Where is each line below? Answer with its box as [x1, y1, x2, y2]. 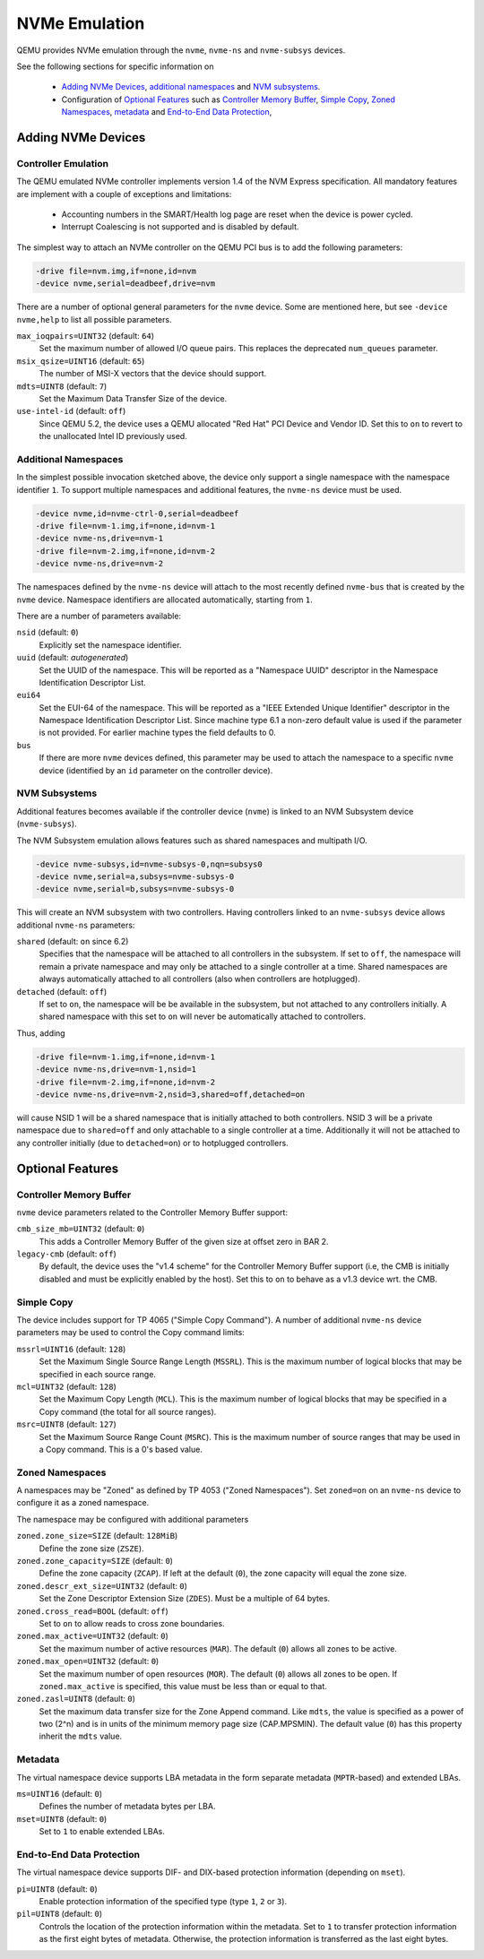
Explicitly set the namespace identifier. [39, 639, 182, 650]
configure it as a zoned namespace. [16, 1497, 150, 1508]
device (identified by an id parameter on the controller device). [39, 764, 273, 775]
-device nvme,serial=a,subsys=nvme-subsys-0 [35, 871, 235, 882]
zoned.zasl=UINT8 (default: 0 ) [16, 1694, 136, 1704]
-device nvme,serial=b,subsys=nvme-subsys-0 [35, 884, 235, 894]
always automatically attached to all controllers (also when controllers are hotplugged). [39, 973, 360, 985]
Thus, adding [16, 1027, 66, 1039]
